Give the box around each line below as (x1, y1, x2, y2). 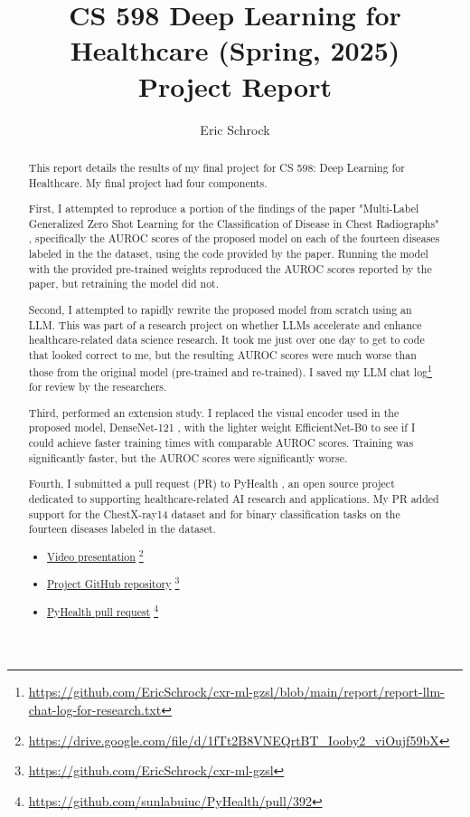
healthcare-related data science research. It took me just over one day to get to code (28, 332, 425, 347)
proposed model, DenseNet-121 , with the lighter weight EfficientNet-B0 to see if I (28, 420, 416, 435)
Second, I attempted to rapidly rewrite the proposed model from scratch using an (28, 301, 412, 317)
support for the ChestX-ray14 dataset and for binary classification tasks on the (28, 506, 400, 521)
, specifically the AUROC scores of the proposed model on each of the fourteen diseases (28, 231, 440, 246)
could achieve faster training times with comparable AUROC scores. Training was (28, 435, 414, 451)
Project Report (137, 67, 332, 104)
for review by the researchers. (28, 379, 167, 394)
